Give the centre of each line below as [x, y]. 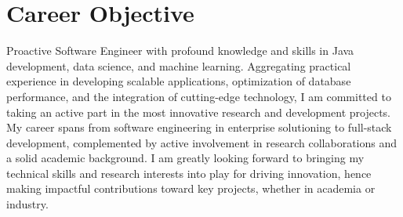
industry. [27, 204]
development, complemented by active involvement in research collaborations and [202, 142]
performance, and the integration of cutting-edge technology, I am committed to [199, 96]
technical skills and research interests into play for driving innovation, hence [189, 173]
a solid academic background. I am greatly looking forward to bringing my [185, 158]
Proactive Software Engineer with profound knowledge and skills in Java [180, 51]
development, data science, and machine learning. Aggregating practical [179, 65]
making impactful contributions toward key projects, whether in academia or [191, 188]
